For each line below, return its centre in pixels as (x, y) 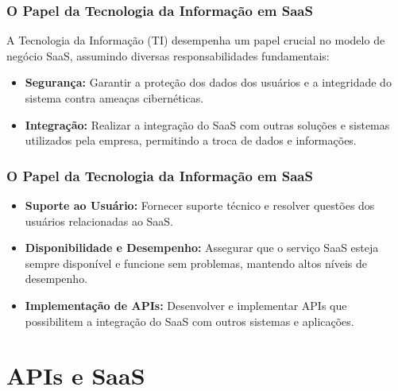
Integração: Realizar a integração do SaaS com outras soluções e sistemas (207, 124)
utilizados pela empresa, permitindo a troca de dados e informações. (191, 140)
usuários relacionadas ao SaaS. (99, 221)
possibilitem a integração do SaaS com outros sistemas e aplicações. (189, 321)
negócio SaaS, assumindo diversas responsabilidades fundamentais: (168, 55)
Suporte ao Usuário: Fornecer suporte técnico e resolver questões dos (200, 205)
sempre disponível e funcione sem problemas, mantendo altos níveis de (196, 263)
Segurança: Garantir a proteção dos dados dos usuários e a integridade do (208, 82)
